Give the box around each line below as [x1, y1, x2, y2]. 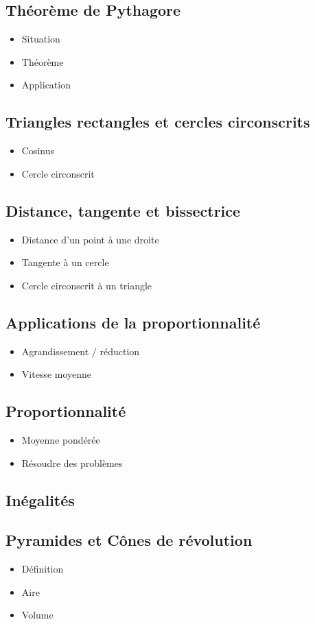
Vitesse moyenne [21, 367, 92, 381]
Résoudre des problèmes [21, 455, 123, 470]
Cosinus [21, 143, 55, 158]
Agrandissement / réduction [21, 344, 140, 358]
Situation [21, 32, 60, 46]
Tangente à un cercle [21, 255, 109, 269]
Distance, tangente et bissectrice [5, 200, 241, 221]
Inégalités [5, 489, 75, 510]
